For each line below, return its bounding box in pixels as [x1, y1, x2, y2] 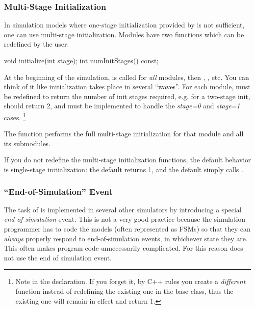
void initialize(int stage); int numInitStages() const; [4, 55, 159, 65]
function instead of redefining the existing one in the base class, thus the [15, 285, 233, 296]
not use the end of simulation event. [4, 252, 112, 262]
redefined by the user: [4, 39, 69, 49]
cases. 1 [4, 110, 26, 122]
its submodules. [4, 138, 51, 148]
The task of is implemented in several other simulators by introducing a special [4, 204, 242, 214]
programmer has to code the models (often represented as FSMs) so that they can [4, 224, 251, 233]
